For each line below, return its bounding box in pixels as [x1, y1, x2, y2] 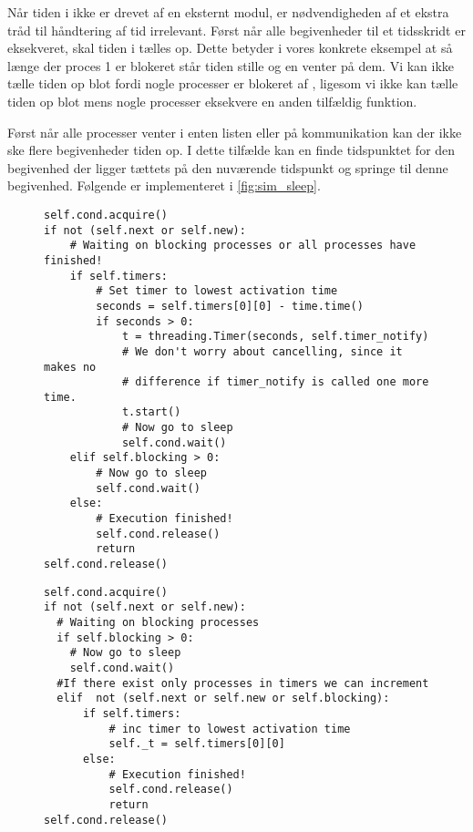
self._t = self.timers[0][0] [108, 737, 285, 751]
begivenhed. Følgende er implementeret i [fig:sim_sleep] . [7, 176, 321, 195]
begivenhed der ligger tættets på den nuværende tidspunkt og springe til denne [7, 158, 448, 177]
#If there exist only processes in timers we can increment [57, 676, 429, 690]
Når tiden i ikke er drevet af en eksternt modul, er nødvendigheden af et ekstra [7, 3, 449, 21]
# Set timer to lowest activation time [96, 284, 338, 298]
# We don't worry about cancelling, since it [121, 344, 403, 358]
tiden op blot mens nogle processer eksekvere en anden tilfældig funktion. [7, 91, 417, 110]
